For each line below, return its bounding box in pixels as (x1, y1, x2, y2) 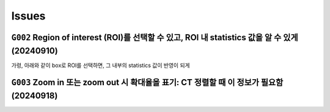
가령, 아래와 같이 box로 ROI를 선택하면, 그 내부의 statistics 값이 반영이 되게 (11, 61, 190, 69)
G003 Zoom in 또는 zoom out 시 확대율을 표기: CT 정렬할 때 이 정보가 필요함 (11, 77, 284, 88)
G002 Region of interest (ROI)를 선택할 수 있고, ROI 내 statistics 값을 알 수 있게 (11, 32, 298, 43)
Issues (11, 9, 46, 23)
